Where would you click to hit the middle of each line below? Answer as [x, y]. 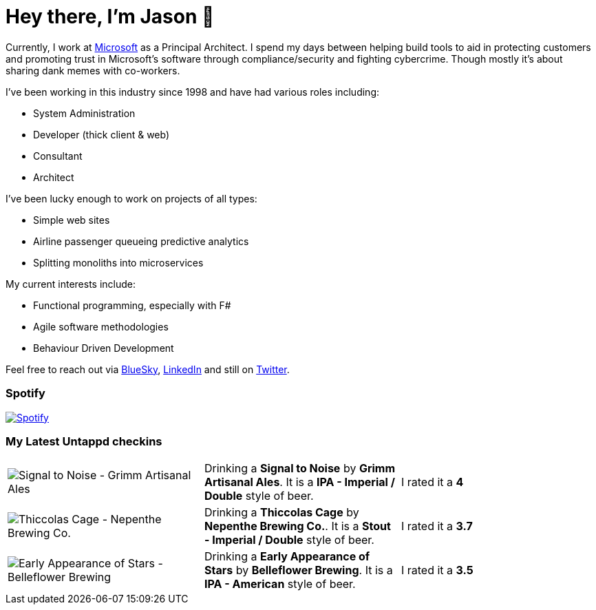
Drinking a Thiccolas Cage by [281, 513]
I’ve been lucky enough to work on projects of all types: [131, 198]
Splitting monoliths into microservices [118, 262]
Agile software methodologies [101, 326]
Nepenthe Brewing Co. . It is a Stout [297, 526]
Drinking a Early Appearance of [287, 557]
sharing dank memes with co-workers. [93, 70]
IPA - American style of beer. [280, 584]
